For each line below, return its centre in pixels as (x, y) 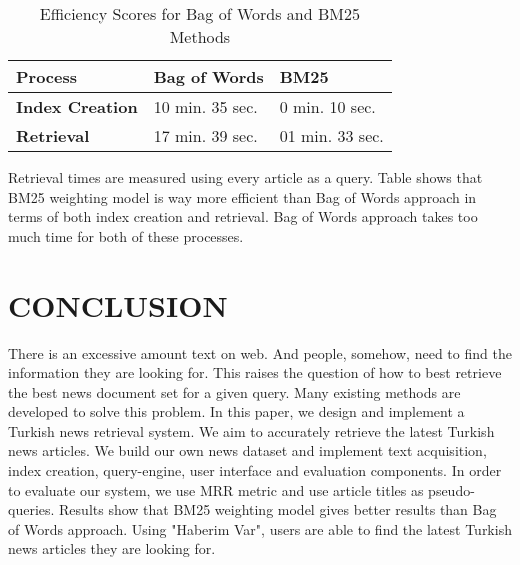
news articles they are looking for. (112, 548)
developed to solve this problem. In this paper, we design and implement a (236, 411)
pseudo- (451, 489)
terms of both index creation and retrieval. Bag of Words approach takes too (243, 216)
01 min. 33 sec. (331, 135)
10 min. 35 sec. (205, 106)
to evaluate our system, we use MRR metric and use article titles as (216, 489)
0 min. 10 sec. (327, 106)
